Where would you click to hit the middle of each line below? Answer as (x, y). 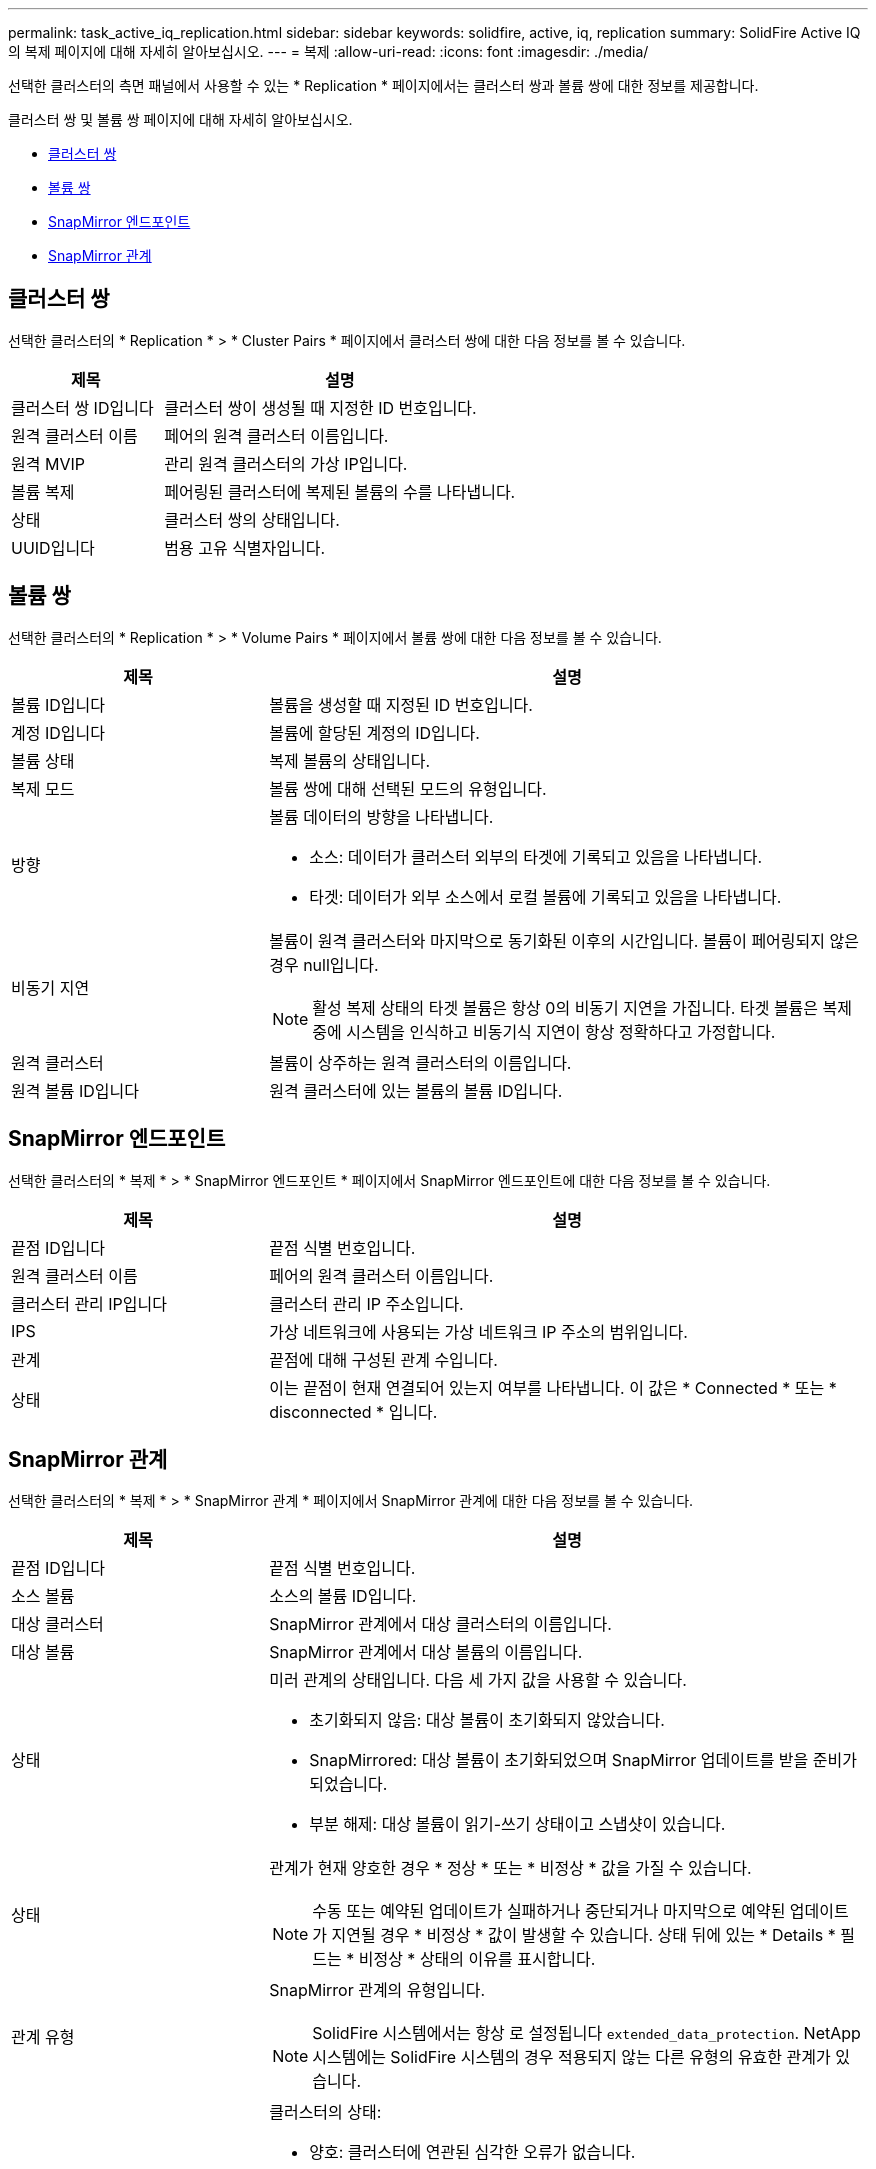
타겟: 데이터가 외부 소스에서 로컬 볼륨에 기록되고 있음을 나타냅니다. (545, 896)
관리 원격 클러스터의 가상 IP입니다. (286, 463)
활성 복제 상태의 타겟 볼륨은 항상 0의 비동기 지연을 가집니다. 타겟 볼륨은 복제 (582, 1007)
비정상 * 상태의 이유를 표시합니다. (477, 1959)
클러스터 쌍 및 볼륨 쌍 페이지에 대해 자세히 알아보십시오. (180, 119)
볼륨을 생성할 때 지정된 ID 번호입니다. (401, 704)
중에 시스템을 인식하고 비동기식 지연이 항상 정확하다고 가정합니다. (544, 1031)
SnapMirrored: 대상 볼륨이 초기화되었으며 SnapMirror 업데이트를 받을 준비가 (583, 1760)
